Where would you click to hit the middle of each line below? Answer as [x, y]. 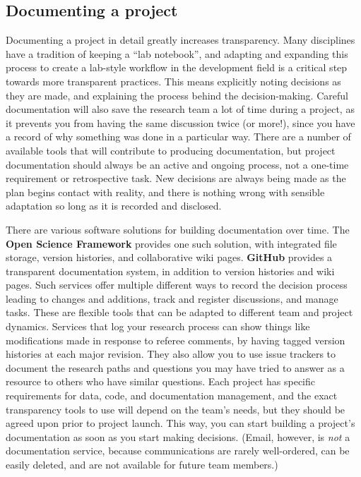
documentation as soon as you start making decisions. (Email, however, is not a [178, 436]
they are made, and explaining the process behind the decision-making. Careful [177, 95]
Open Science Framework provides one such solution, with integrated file [171, 243]
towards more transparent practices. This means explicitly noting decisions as [173, 81]
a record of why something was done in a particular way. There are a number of [178, 137]
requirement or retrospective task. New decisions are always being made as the [176, 178]
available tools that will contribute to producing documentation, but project [171, 150]
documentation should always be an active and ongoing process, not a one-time [177, 164]
